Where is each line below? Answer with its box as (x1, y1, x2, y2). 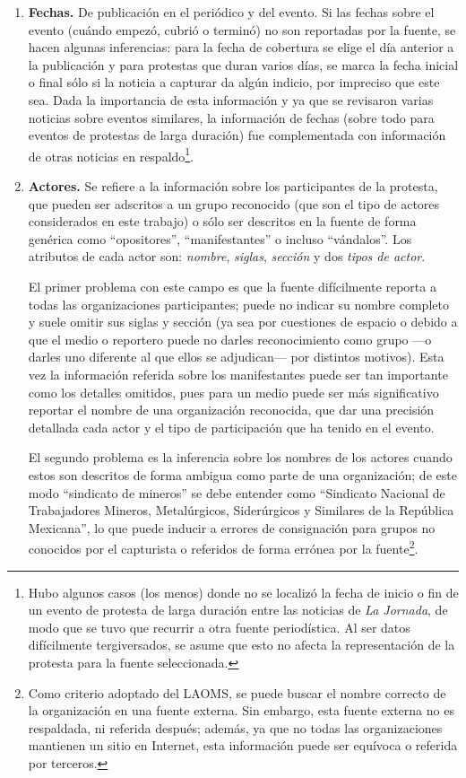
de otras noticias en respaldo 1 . (28, 144, 194, 165)
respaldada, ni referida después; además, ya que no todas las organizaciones (28, 718, 443, 737)
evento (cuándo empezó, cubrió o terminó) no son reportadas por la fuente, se (28, 20, 456, 39)
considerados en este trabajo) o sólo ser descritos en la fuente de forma (28, 212, 417, 231)
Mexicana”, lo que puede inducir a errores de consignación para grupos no (28, 518, 436, 537)
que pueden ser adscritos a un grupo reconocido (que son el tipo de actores (28, 194, 440, 213)
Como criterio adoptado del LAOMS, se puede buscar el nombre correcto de (28, 683, 446, 702)
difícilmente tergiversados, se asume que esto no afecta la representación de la (28, 635, 455, 654)
